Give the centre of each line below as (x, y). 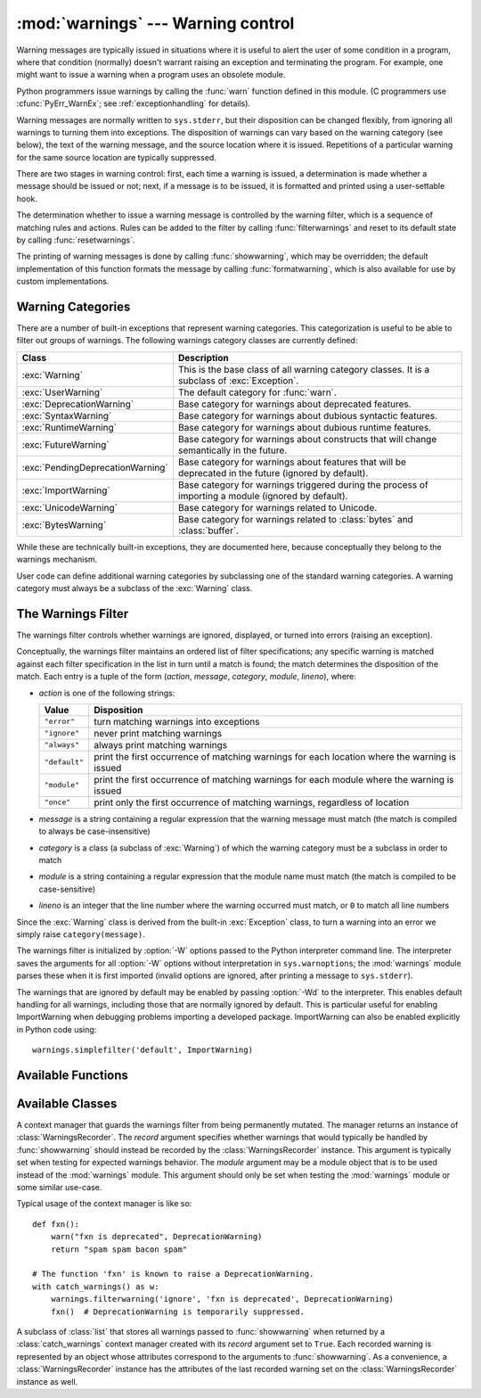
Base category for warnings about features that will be (293, 462)
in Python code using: (57, 1029)
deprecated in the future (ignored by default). (273, 473)
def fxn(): (56, 1224)
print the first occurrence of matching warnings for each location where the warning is (275, 756)
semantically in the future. (233, 450)
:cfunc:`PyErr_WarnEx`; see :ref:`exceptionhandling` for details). (134, 103)
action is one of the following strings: (107, 693)
